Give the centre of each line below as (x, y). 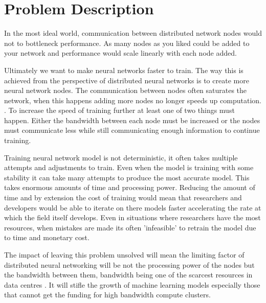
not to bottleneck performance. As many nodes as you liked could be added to (127, 43)
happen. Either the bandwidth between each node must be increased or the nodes (132, 120)
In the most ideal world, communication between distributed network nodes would (133, 33)
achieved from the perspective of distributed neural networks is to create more (127, 80)
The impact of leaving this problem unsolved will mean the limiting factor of (124, 254)
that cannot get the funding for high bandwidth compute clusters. (107, 295)
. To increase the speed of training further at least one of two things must (119, 110)
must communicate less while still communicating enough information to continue (132, 130)
